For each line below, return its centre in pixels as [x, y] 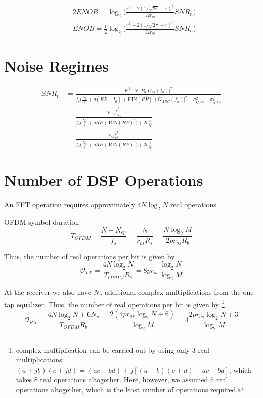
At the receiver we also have [48, 292]
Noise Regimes [56, 66]
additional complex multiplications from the [172, 292]
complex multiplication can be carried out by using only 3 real [113, 350]
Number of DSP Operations [104, 180]
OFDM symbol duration [42, 222]
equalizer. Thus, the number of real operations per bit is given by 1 [120, 303]
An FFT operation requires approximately [70, 204]
